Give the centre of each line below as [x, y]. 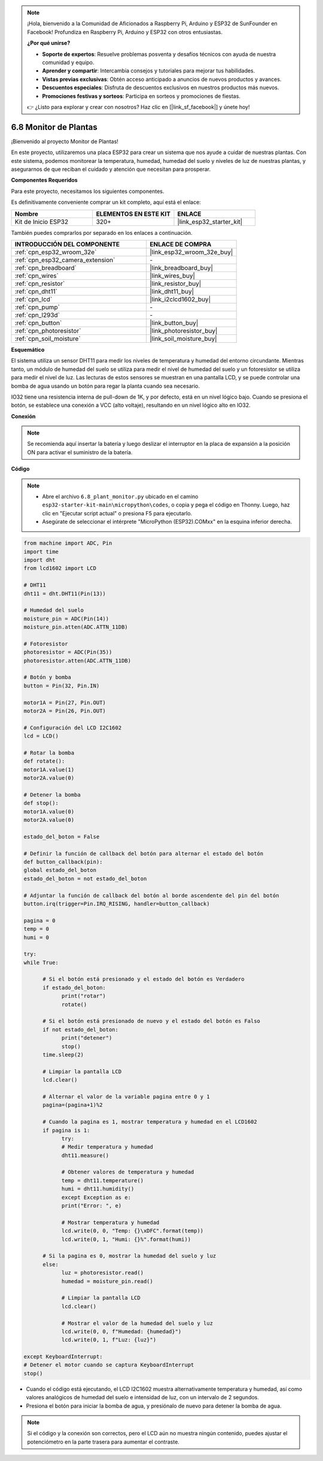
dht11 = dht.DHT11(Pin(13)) [65, 594]
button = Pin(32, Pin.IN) [62, 686]
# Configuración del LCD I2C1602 [73, 728]
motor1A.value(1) [49, 769]
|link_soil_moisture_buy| [184, 339]
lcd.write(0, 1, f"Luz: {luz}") [109, 1340]
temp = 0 [36, 929]
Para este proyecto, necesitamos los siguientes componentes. [88, 191]
